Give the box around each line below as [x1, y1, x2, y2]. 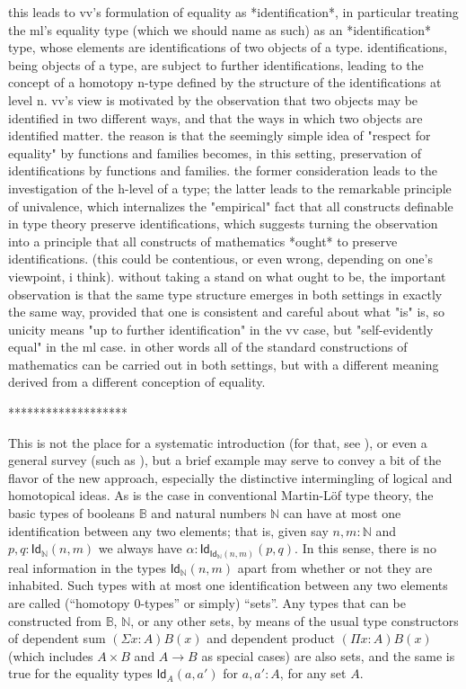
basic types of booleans [8, 504, 136, 523]
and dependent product [207, 629, 335, 648]
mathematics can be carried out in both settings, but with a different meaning [8, 354, 439, 373]
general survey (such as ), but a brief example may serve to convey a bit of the [8, 451, 442, 470]
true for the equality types [8, 664, 153, 683]
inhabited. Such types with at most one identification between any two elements [8, 576, 448, 595]
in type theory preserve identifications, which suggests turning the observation [8, 214, 438, 233]
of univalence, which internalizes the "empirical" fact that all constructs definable [8, 196, 453, 215]
